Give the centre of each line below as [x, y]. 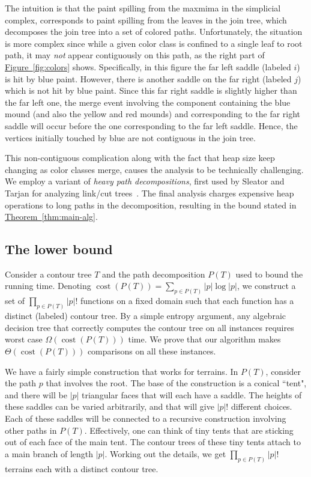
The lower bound [59, 249]
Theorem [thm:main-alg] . [51, 217]
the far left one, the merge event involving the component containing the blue [148, 102]
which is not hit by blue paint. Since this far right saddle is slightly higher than [151, 90]
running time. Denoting [48, 286]
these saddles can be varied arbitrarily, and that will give [110, 406]
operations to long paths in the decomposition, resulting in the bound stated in [151, 205]
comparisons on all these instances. [152, 351]
